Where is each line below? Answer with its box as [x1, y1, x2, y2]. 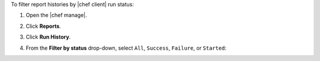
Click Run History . [25, 33, 71, 41]
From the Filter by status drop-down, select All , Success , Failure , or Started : [25, 44, 226, 52]
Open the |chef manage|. [25, 12, 87, 19]
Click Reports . [25, 23, 62, 30]
